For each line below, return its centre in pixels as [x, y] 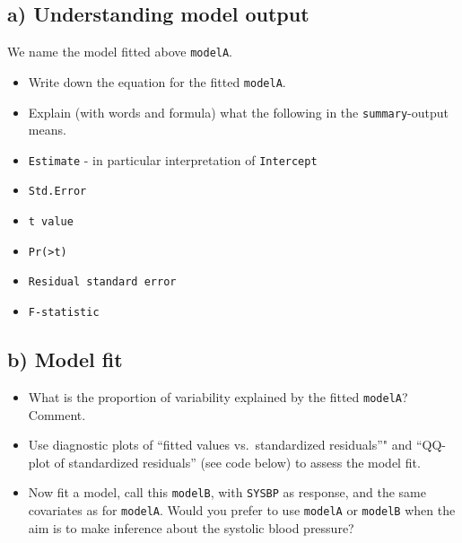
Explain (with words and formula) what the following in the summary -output [239, 112]
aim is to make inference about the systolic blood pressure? [191, 527]
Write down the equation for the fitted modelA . [157, 81]
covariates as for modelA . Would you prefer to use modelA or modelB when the [242, 510]
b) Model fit [65, 359]
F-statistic [64, 313]
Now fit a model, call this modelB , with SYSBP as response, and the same [227, 492]
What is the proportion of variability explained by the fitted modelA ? [218, 396]
